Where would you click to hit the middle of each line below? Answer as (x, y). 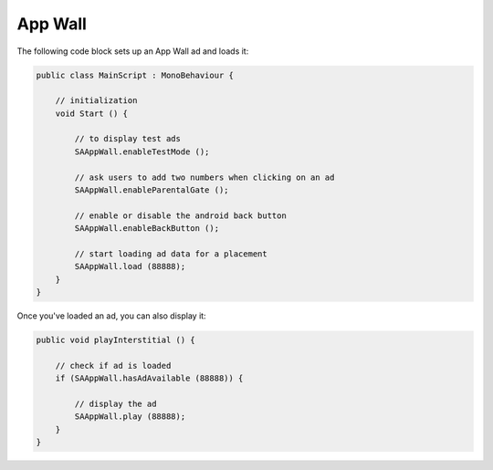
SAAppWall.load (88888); (130, 266)
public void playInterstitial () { (115, 340)
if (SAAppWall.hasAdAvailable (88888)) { (149, 378)
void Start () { (91, 113)
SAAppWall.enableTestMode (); (142, 151)
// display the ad (115, 404)
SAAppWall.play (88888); (130, 417)
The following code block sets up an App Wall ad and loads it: (133, 51)
